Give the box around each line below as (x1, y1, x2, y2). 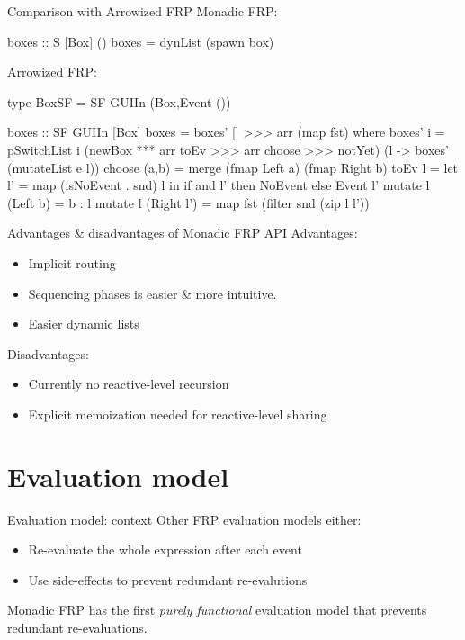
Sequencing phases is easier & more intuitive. (28, 284, 277, 302)
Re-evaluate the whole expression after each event (28, 540, 302, 559)
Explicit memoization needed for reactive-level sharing (28, 404, 327, 423)
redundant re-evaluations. (7, 618, 148, 636)
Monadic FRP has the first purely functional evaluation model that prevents (7, 600, 427, 619)
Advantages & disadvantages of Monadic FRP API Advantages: (7, 223, 358, 242)
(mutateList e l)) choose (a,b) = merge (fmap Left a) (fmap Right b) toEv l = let (7, 158, 459, 176)
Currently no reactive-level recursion (28, 374, 229, 393)
